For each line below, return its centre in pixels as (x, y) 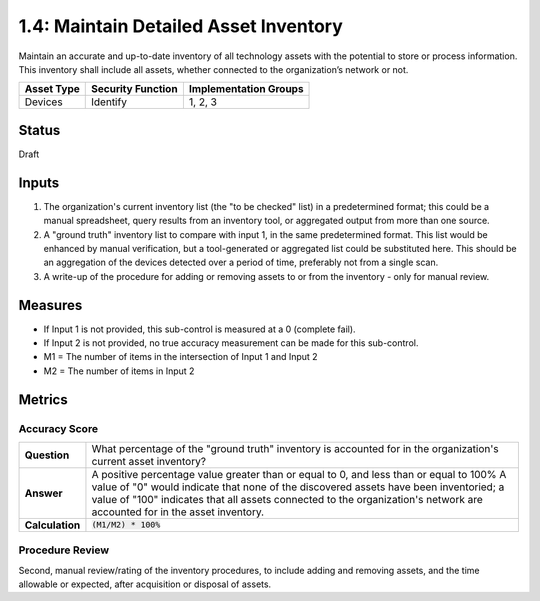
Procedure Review (64, 550)
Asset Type (52, 89)
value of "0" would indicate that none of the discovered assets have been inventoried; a (298, 487)
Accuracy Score (58, 428)
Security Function (135, 89)
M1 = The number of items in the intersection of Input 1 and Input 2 (181, 357)
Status (39, 130)
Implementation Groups (246, 89)
